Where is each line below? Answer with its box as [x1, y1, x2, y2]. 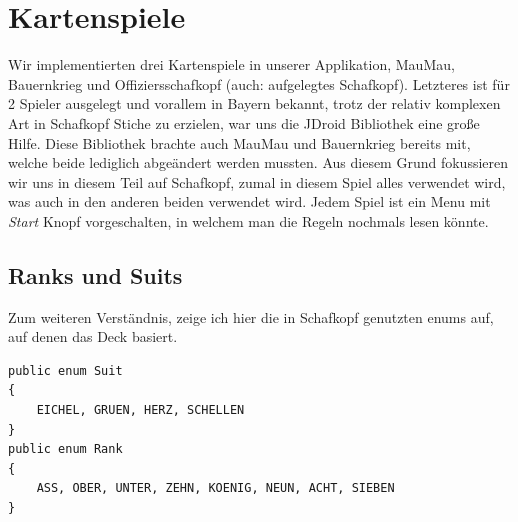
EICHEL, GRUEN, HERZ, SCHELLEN [36, 403, 245, 418]
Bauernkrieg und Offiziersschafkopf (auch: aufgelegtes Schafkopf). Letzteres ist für [8, 73, 510, 94]
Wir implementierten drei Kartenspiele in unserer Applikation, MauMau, [8, 54, 455, 75]
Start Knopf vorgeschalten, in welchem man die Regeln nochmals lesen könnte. [8, 210, 489, 231]
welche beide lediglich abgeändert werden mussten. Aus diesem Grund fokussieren [8, 152, 509, 173]
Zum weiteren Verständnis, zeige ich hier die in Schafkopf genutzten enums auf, [8, 306, 494, 327]
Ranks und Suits [8, 259, 183, 290]
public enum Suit [8, 363, 123, 378]
